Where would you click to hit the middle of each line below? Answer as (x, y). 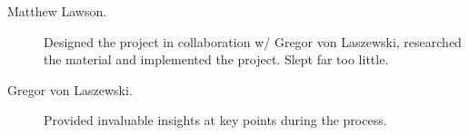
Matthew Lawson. (57, 11)
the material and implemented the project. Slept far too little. (216, 59)
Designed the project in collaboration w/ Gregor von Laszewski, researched (253, 41)
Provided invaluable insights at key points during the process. (215, 120)
